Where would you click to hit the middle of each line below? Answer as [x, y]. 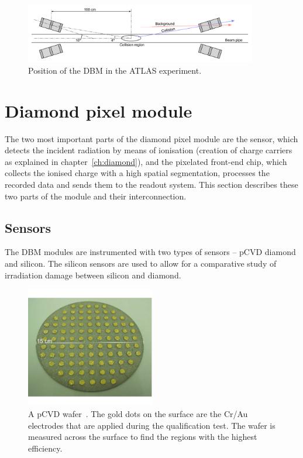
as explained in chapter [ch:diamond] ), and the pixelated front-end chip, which [146, 161]
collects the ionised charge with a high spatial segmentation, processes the [137, 173]
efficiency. [45, 448]
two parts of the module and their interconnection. [96, 196]
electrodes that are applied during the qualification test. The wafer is [152, 425]
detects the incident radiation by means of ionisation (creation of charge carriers [149, 150]
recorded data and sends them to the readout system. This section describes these [151, 185]
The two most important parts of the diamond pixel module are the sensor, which [151, 138]
